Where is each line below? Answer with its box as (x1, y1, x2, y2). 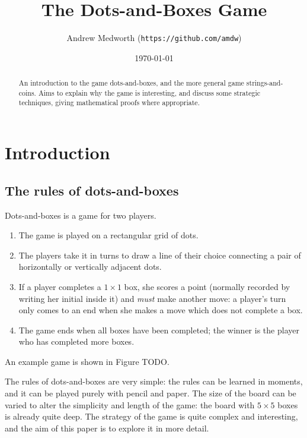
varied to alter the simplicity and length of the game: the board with (5, 398, 255, 411)
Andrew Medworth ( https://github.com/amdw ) (66, 31, 242, 44)
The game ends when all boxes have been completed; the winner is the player (18, 323, 299, 336)
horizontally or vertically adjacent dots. (18, 260, 162, 273)
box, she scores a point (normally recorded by (124, 280, 290, 292)
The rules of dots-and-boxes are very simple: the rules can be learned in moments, (5, 375, 303, 387)
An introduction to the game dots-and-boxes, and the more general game (18, 78, 244, 88)
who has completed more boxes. (18, 335, 135, 348)
